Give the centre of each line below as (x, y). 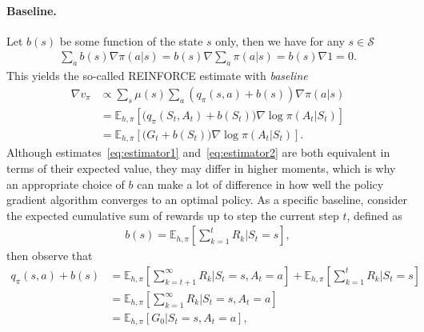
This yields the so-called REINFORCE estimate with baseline (157, 76)
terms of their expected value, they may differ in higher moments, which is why (201, 168)
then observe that (50, 256)
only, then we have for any (280, 40)
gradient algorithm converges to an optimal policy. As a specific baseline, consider (207, 200)
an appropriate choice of (66, 184)
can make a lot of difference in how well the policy (260, 184)
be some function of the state (131, 40)
